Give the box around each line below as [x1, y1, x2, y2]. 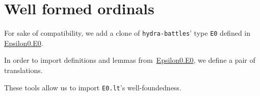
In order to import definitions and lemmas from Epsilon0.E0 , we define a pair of [4, 55, 255, 65]
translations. [4, 64, 43, 75]
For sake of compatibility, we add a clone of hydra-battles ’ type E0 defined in [4, 28, 251, 38]
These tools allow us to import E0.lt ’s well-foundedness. [4, 82, 181, 92]
